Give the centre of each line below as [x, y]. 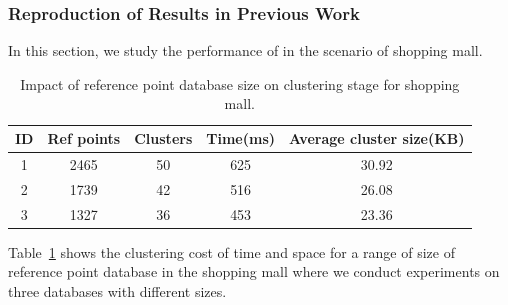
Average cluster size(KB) [377, 138]
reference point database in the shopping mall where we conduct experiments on [254, 271]
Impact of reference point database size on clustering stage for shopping [240, 83]
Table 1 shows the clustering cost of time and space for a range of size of [231, 251]
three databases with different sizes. [117, 290]
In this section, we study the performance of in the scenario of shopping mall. [245, 50]
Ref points [84, 138]
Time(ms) [240, 138]
